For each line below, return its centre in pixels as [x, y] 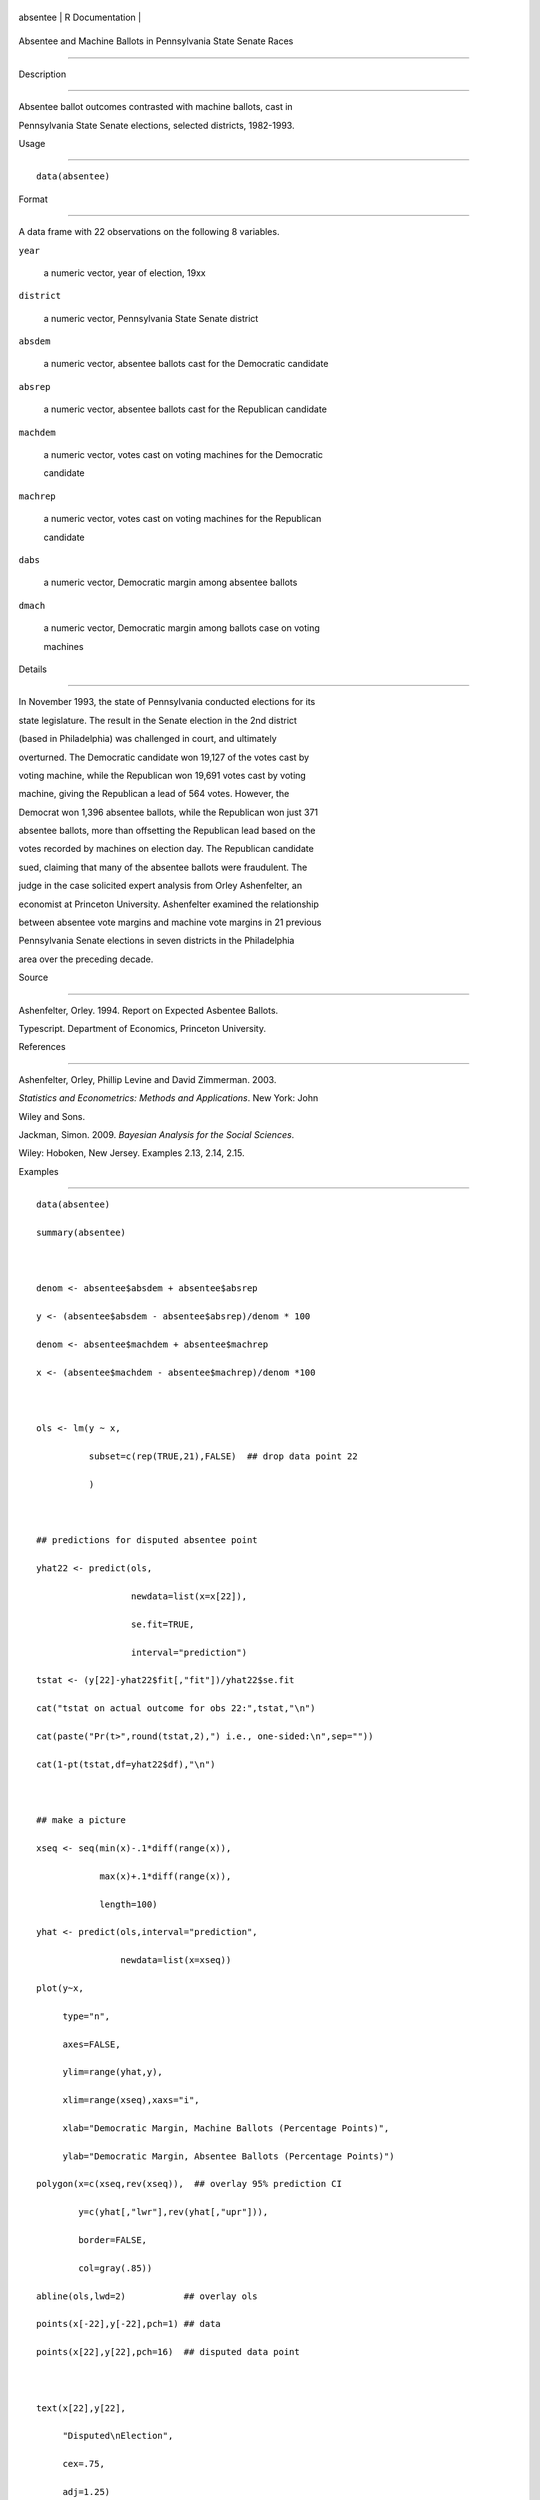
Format [33, 199]
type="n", [86, 2016]
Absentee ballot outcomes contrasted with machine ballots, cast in [156, 107]
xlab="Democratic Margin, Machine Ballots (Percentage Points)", [226, 2128]
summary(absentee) [81, 1232]
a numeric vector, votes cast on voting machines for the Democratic [183, 455]
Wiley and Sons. [51, 1116]
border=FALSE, [113, 2240]
